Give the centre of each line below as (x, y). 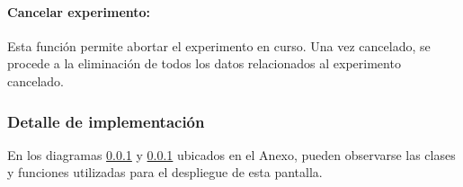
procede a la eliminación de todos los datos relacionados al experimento (204, 63)
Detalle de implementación (106, 121)
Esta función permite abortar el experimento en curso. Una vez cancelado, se (219, 45)
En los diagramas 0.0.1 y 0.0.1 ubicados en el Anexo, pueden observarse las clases (231, 154)
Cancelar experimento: (79, 11)
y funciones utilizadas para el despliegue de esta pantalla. (165, 172)
